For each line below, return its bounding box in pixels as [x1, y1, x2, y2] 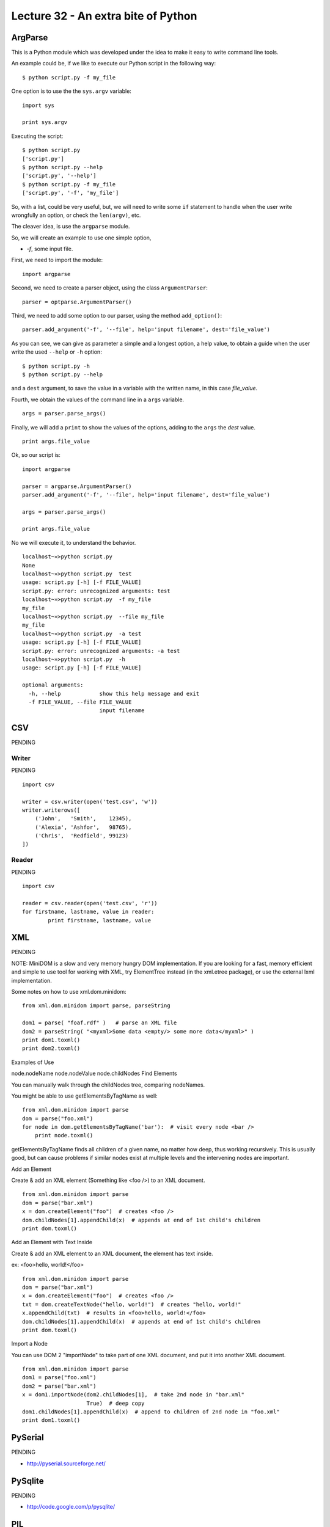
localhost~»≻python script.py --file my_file [22, 613, 164, 620]
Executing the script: [11, 132, 64, 140]
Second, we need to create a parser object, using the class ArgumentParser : [11, 284, 208, 291]
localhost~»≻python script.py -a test [22, 630, 142, 637]
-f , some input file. [26, 245, 73, 253]
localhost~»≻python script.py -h [22, 655, 125, 663]
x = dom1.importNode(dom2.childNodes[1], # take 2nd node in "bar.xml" [22, 1391, 244, 1398]
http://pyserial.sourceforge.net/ [26, 1460, 106, 1467]
